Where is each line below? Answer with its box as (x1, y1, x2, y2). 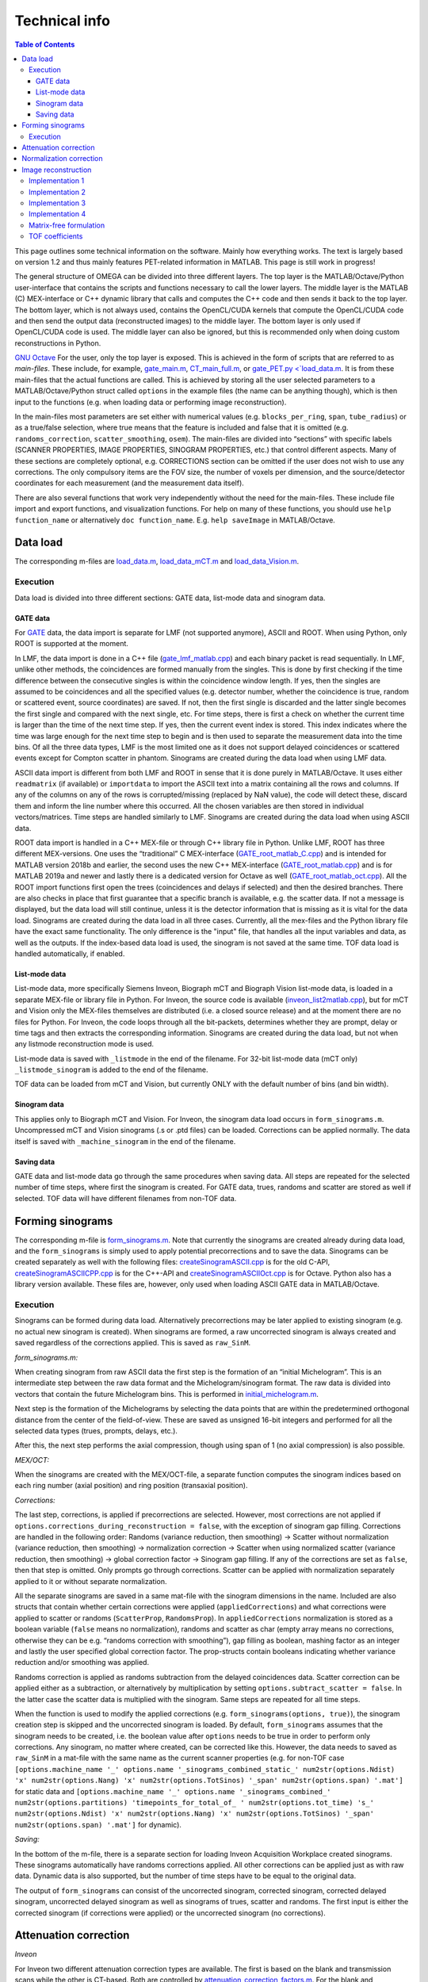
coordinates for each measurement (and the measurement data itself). (14, 478, 245, 488)
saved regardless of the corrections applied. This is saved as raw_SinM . (14, 1338, 251, 1348)
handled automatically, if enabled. (14, 948, 125, 958)
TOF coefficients (29, 231, 83, 241)
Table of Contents (14, 40, 75, 49)
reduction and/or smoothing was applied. (14, 1658, 150, 1667)
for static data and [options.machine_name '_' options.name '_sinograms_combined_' (14, 1786, 331, 1796)
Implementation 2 (29, 187, 86, 197)
